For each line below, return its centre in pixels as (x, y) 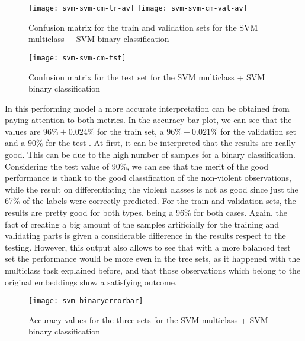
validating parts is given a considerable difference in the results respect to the (145, 236)
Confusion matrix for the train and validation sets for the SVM (143, 27)
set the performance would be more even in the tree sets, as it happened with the (152, 259)
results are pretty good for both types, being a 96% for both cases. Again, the (146, 212)
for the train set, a (131, 131)
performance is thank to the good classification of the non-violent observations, (148, 178)
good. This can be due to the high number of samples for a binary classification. (150, 155)
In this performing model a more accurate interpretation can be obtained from (147, 108)
